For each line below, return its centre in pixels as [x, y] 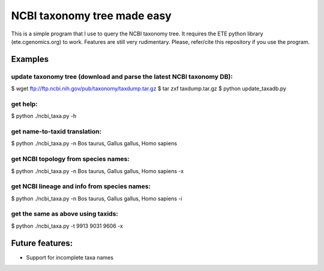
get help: [25, 104]
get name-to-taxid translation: [56, 131]
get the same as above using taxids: [64, 214]
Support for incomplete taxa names [70, 257]
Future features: [42, 243]
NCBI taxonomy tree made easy [91, 16]
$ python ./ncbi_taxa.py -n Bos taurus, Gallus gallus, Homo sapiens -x [97, 171]
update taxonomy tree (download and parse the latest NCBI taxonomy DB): [122, 76]
